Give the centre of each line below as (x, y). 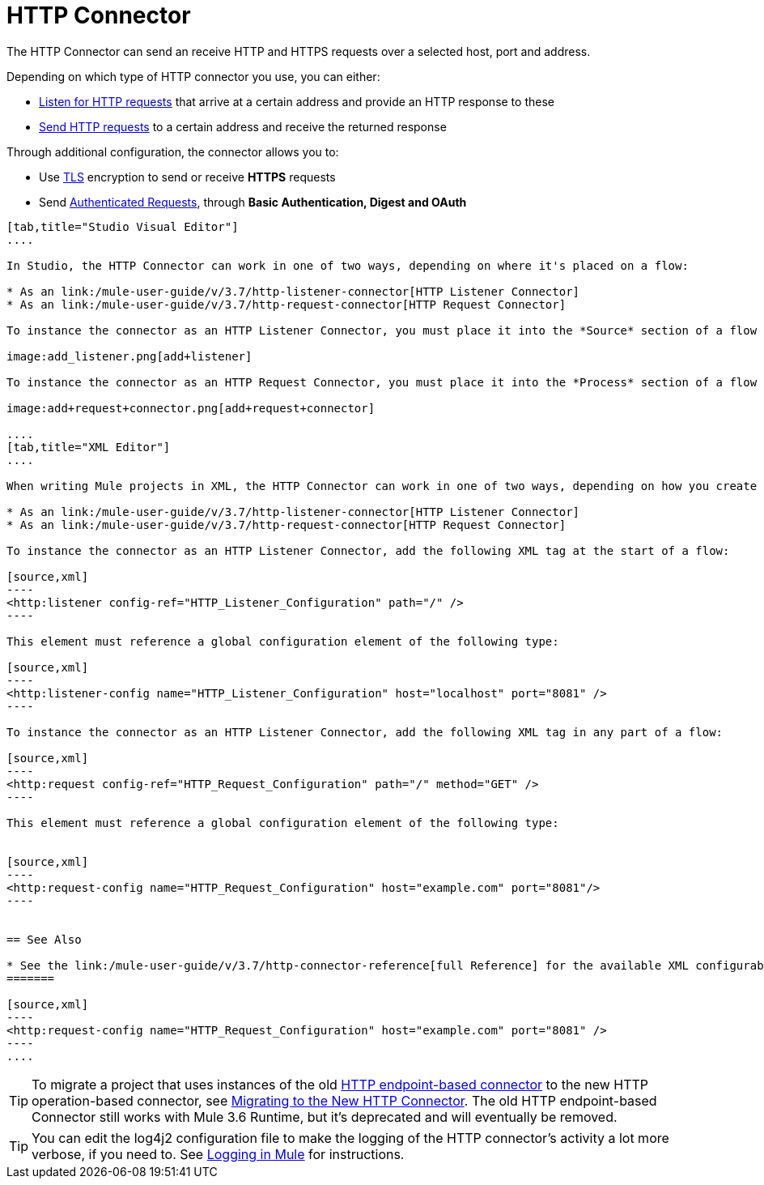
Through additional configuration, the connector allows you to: (173, 151)
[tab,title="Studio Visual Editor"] (123, 226)
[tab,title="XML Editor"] (89, 447)
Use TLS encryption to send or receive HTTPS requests (187, 177)
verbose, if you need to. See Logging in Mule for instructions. (218, 1154)
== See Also (44, 939)
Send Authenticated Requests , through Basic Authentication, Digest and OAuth (253, 202)
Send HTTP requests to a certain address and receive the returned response (243, 126)
